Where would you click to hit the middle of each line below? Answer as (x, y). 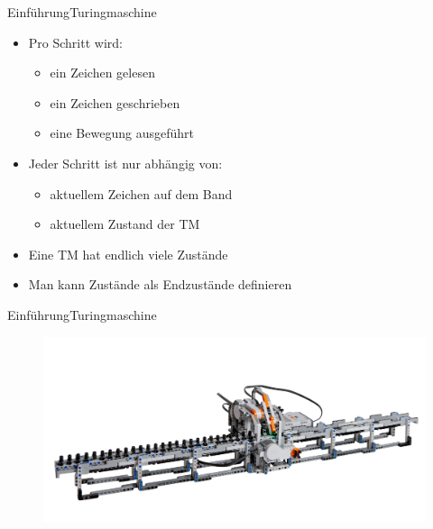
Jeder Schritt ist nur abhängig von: (125, 163)
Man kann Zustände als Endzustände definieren (160, 284)
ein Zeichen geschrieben (115, 102)
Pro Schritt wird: (75, 42)
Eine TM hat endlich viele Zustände (128, 254)
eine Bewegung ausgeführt (122, 133)
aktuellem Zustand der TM (125, 224)
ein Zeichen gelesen (102, 73)
